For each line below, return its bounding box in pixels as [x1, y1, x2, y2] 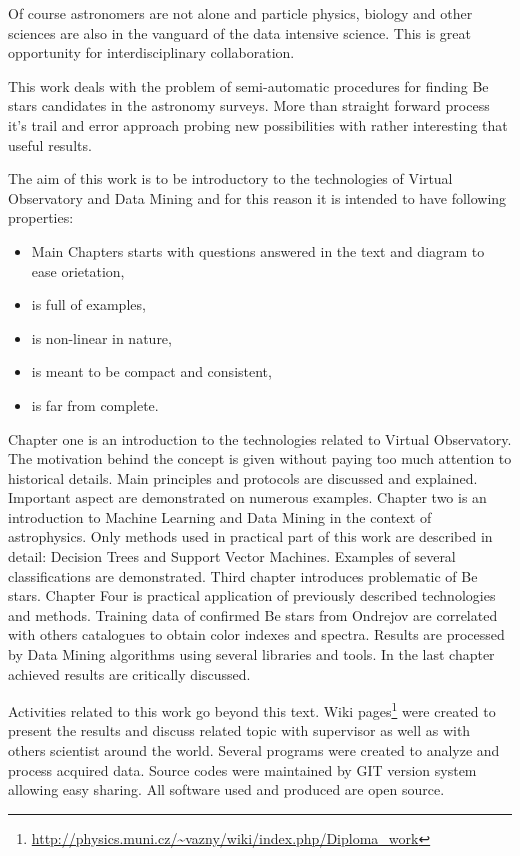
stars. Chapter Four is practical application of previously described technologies [8, 585, 496, 606]
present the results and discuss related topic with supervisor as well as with [8, 720, 471, 741]
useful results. [8, 134, 92, 155]
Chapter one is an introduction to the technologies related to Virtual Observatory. [8, 428, 512, 449]
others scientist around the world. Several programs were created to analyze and [8, 740, 500, 761]
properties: [8, 207, 74, 228]
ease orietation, [31, 260, 125, 281]
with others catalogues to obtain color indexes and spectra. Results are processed [8, 624, 505, 645]
